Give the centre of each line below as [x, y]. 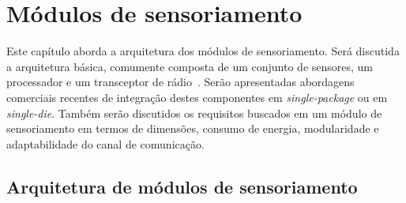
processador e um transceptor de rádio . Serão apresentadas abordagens [180, 82]
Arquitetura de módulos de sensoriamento [182, 186]
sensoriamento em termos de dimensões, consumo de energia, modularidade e [193, 128]
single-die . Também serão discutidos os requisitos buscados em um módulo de [194, 113]
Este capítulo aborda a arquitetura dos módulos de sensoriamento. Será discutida [203, 51]
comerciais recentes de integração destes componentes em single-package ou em [197, 97]
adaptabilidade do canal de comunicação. [105, 143]
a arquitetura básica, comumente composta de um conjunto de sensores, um [190, 66]
